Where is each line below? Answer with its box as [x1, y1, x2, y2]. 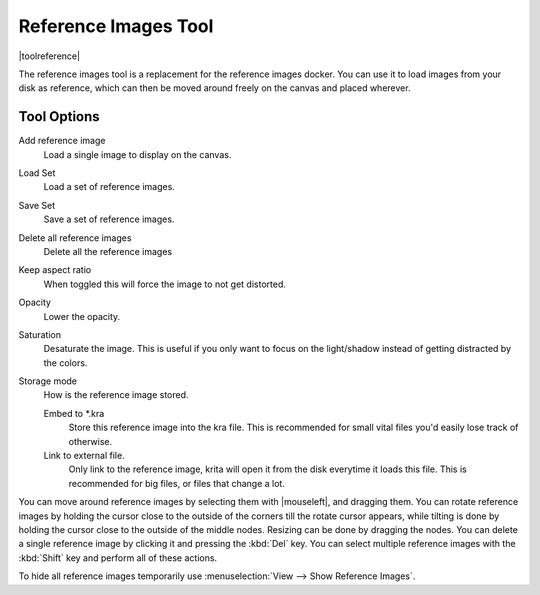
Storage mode [18, 375, 78, 387]
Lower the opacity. [43, 310, 121, 322]
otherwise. [68, 435, 113, 447]
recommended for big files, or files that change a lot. [68, 477, 285, 489]
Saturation [18, 328, 62, 340]
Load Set [18, 167, 56, 179]
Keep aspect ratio [18, 264, 92, 276]
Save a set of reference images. [43, 213, 175, 225]
